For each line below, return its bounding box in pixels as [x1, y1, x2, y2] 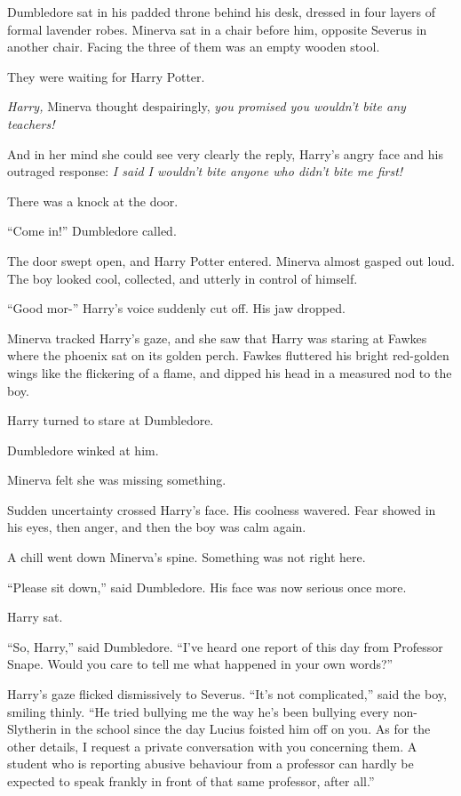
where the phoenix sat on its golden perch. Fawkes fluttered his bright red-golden [7, 346, 449, 365]
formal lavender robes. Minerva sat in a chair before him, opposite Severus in [7, 20, 427, 38]
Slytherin [7, 720, 57, 738]
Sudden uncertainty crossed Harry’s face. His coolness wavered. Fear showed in [7, 500, 436, 519]
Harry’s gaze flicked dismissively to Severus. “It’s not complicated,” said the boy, [7, 685, 447, 704]
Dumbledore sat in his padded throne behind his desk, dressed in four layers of [7, 3, 436, 20]
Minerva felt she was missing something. [7, 470, 227, 489]
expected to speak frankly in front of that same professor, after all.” [7, 772, 375, 790]
